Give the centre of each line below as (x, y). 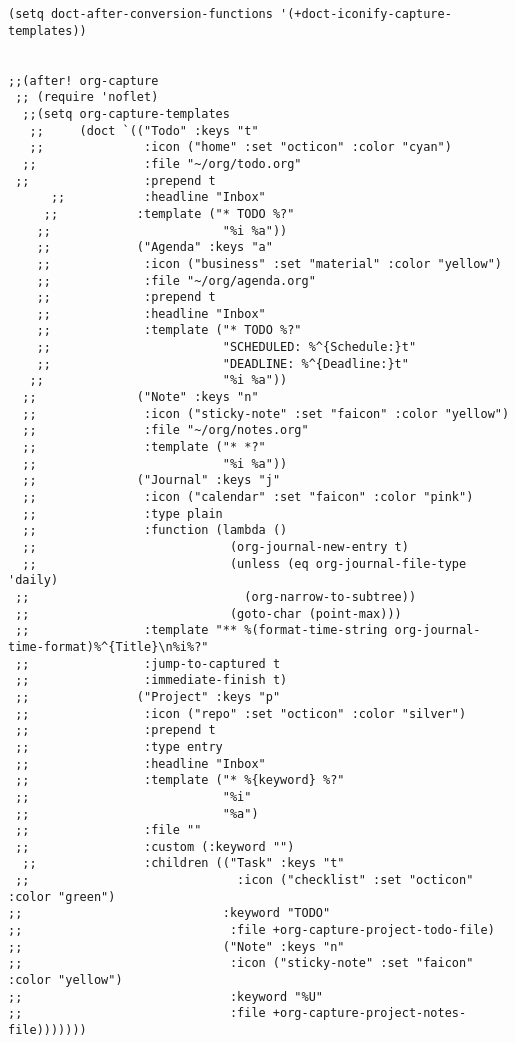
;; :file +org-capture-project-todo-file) (251, 930)
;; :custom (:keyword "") (155, 846)
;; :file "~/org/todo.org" (162, 163)
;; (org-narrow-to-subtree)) (216, 596)
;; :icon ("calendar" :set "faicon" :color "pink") (248, 497)
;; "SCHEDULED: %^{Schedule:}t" (226, 347)
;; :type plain (122, 513)
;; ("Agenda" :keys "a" (154, 247)
